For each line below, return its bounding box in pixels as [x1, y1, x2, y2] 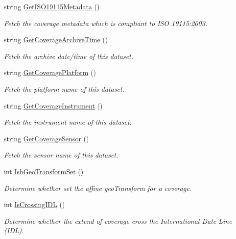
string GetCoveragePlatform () [4, 67, 96, 78]
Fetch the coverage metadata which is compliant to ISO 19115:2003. [4, 18, 208, 28]
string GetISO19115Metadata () [4, 1, 100, 11]
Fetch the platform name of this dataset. [4, 83, 124, 94]
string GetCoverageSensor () [4, 133, 89, 143]
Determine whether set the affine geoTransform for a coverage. [4, 183, 191, 193]
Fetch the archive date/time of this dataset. [4, 51, 134, 61]
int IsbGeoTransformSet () [4, 166, 84, 176]
